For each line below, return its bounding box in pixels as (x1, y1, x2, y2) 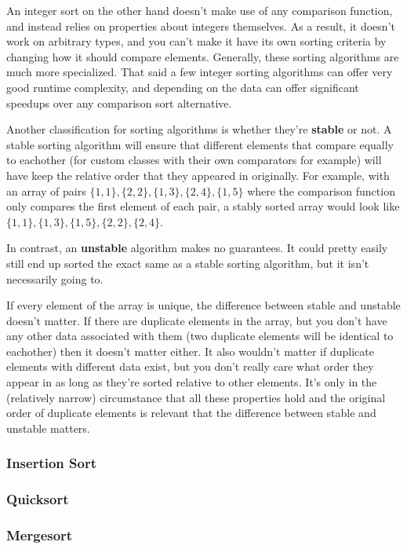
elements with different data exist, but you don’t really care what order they (6, 358, 374, 375)
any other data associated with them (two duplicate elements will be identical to (6, 328, 394, 344)
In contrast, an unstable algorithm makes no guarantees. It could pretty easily (6, 240, 388, 256)
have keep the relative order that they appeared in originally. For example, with (6, 167, 390, 183)
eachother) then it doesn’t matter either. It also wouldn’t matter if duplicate (6, 342, 374, 359)
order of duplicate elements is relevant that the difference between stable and (6, 404, 376, 421)
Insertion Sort (6, 453, 96, 473)
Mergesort (6, 525, 73, 545)
